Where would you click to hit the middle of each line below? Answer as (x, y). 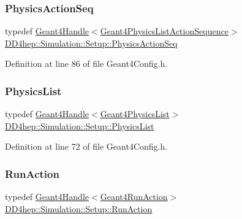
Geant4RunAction (134, 197)
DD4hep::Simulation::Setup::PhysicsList (80, 125)
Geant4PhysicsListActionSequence (164, 31)
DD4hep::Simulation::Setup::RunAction (79, 208)
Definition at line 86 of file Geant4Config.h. (86, 63)
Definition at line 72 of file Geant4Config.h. (86, 146)
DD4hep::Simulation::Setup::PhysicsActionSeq (91, 43)
